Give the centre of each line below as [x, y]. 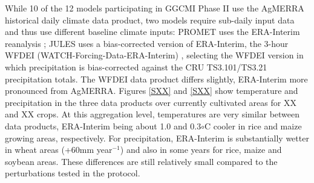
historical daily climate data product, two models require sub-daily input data [150, 20]
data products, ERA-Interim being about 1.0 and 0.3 [103, 126]
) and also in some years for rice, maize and [201, 150]
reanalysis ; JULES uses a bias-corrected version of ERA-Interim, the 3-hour [147, 43]
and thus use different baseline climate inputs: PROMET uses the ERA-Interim [152, 32]
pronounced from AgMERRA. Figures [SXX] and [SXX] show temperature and [152, 91]
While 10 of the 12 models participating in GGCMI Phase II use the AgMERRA [155, 8]
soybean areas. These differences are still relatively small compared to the [141, 161]
